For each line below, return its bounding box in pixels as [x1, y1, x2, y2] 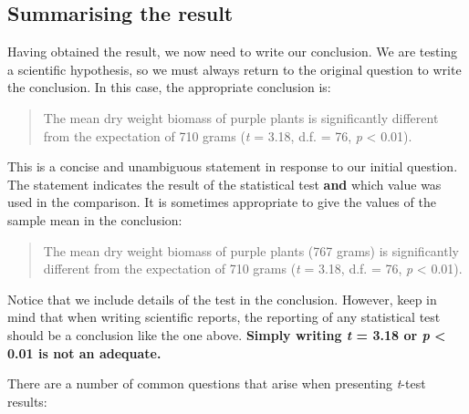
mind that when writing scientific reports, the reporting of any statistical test [7, 307, 441, 326]
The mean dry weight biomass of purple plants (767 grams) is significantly [43, 241, 459, 260]
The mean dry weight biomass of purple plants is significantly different [43, 108, 439, 127]
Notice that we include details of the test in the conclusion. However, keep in [7, 289, 437, 308]
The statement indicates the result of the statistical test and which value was [7, 174, 442, 193]
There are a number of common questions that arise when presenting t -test [7, 374, 426, 393]
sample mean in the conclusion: [7, 210, 182, 229]
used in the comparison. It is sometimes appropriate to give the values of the [7, 192, 436, 212]
